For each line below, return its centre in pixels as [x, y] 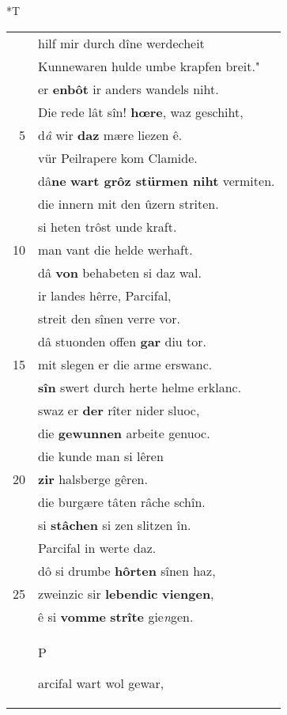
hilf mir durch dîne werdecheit [121, 43]
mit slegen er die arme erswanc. [125, 364]
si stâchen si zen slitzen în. [115, 524]
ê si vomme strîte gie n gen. [116, 616]
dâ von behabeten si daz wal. [120, 272]
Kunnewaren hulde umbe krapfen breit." [149, 66]
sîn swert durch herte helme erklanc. [140, 387]
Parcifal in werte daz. [97, 547]
